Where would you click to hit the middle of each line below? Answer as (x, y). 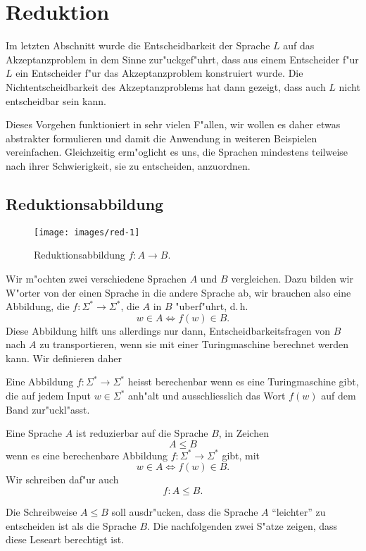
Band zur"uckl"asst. (48, 409)
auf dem (339, 396)
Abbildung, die (38, 306)
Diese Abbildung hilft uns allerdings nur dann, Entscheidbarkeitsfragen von (168, 330)
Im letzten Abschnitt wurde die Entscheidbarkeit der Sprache (138, 45)
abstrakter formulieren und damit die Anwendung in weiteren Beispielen (162, 138)
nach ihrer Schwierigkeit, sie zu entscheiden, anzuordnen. (128, 165)
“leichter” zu (299, 512)
